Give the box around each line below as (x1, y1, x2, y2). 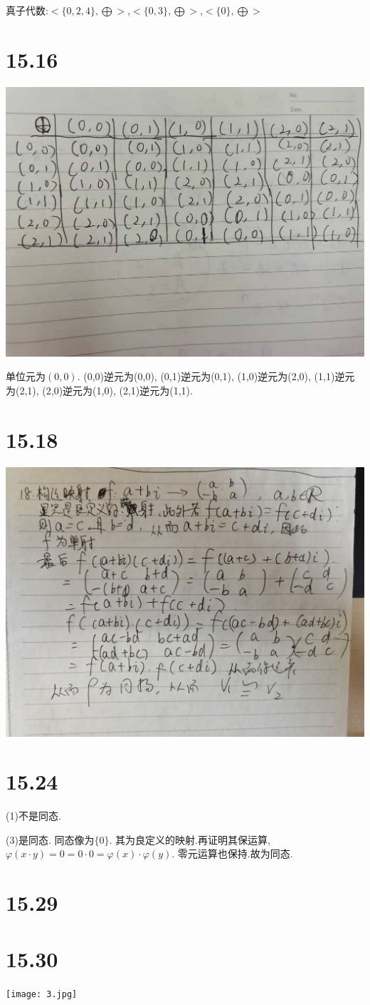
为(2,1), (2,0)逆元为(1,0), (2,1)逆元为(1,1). (6, 382, 193, 397)
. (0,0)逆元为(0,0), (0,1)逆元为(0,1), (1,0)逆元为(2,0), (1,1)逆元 (77, 369, 355, 384)
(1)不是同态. (6, 808, 61, 823)
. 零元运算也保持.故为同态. (171, 846, 293, 861)
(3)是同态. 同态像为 (6, 832, 95, 847)
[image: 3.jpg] (6, 989, 78, 999)
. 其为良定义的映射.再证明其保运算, (109, 832, 270, 847)
